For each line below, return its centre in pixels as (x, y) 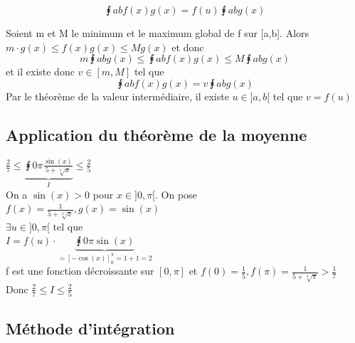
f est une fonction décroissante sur (80, 271)
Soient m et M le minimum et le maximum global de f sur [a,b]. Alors (158, 33)
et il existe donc (40, 72)
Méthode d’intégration (90, 328)
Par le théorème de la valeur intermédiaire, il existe (117, 96)
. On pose (176, 194)
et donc (188, 47)
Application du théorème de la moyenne (157, 134)
